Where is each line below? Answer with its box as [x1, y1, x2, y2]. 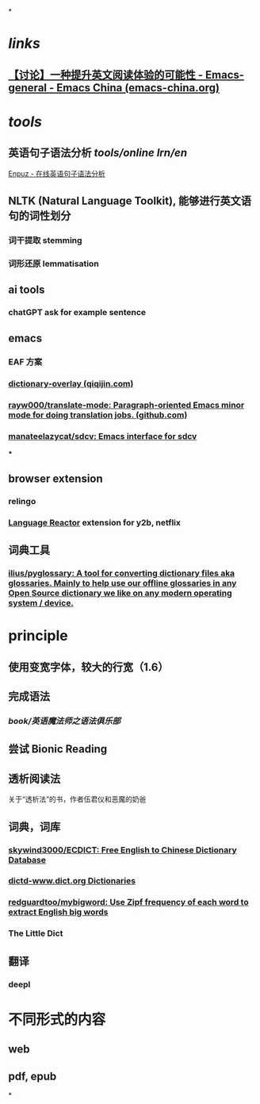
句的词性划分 [8, 209, 71, 222]
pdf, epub [8, 1069, 57, 1083]
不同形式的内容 [8, 1010, 106, 1029]
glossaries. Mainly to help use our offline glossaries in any [8, 578, 237, 589]
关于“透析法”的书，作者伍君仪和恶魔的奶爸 [8, 794, 147, 804]
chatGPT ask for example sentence [8, 307, 147, 318]
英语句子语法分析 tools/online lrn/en [8, 146, 188, 160]
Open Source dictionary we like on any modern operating [8, 587, 232, 598]
